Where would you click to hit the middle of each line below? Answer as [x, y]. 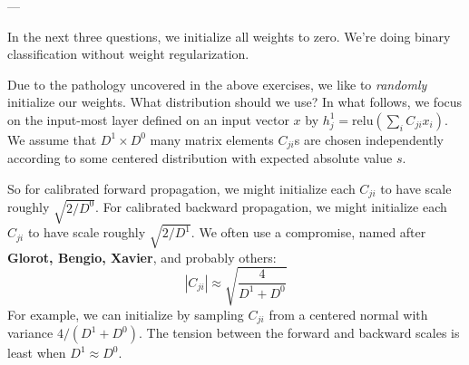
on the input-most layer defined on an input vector [148, 119]
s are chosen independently [369, 139]
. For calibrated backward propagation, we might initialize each [271, 207]
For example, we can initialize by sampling [126, 314]
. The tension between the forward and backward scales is [299, 333]
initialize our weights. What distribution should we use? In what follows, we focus [235, 102]
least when [37, 353]
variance [30, 333]
